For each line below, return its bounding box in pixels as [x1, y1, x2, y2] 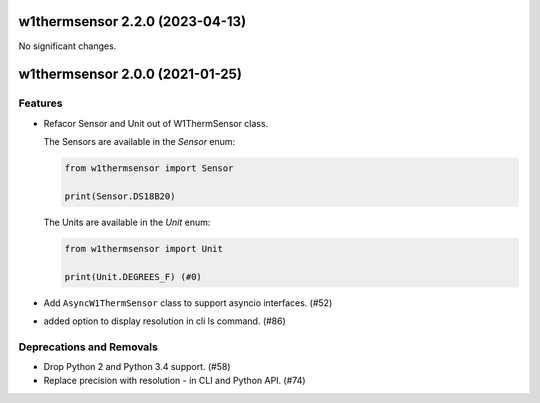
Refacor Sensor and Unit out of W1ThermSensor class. [43, 117, 269, 129]
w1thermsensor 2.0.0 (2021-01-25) [18, 66, 242, 83]
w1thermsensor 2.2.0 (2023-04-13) [18, 13, 247, 30]
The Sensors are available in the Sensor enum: [43, 136, 236, 148]
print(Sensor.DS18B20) [64, 190, 176, 202]
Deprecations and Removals [18, 340, 159, 354]
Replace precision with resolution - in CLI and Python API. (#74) [43, 375, 306, 387]
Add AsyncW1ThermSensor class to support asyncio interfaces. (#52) [43, 296, 333, 309]
